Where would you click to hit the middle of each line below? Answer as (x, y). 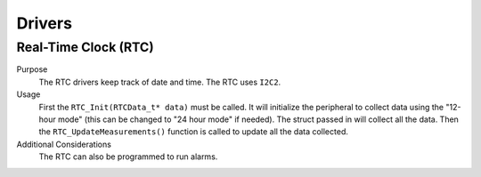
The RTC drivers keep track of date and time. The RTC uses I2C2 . (160, 82)
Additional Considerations (64, 144)
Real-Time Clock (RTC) (86, 47)
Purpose (32, 69)
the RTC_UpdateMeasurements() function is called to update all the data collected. (194, 132)
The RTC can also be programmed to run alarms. (128, 157)
